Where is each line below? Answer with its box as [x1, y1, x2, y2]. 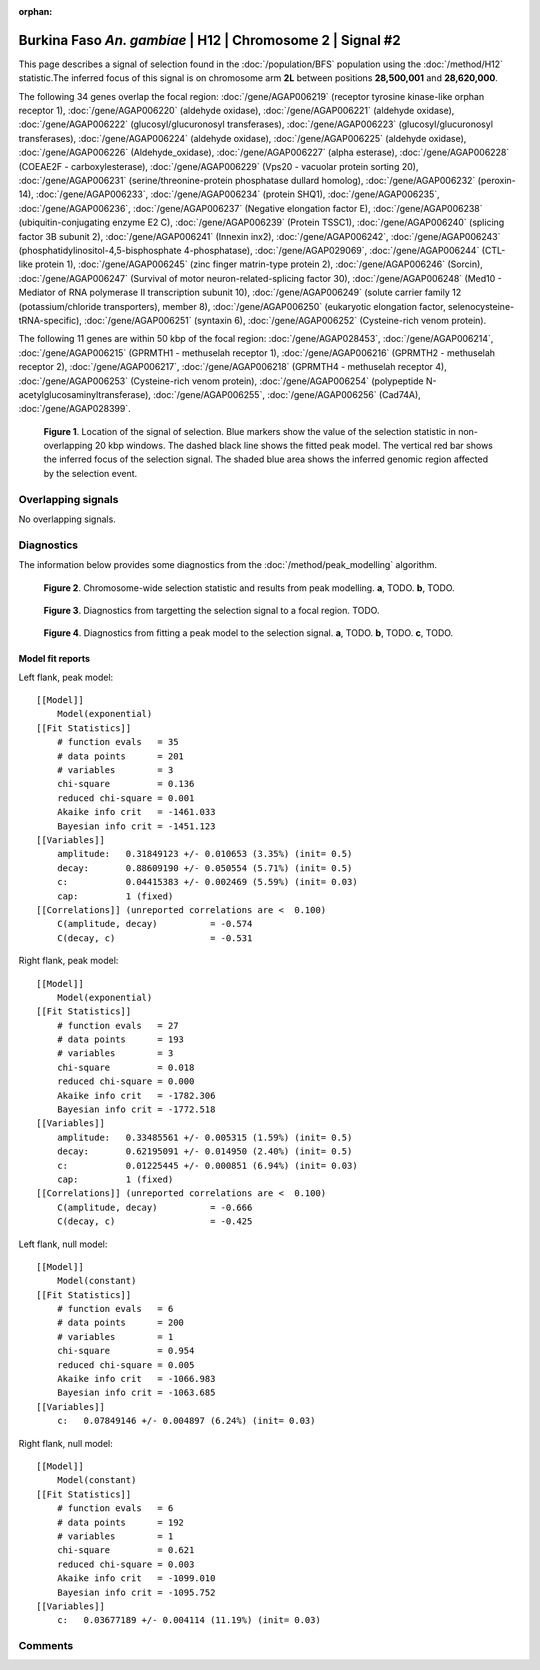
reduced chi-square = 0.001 [56, 792, 195, 804]
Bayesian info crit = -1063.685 [56, 1387, 216, 1399]
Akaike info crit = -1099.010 [56, 1573, 216, 1584]
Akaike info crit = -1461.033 [56, 806, 216, 818]
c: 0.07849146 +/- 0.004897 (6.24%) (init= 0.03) [56, 1415, 316, 1427]
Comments [18, 1639, 74, 1653]
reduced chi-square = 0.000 [56, 1076, 195, 1087]
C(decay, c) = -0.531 [56, 932, 253, 944]
